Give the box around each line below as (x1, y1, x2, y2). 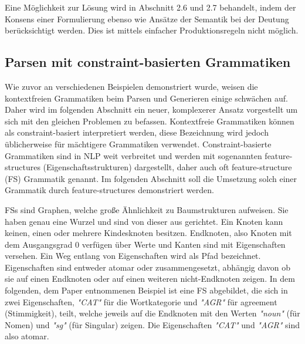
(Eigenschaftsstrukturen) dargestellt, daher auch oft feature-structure (43, 161, 292, 173)
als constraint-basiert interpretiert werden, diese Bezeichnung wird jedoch (5, 126, 269, 139)
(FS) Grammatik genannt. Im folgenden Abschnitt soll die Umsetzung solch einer (5, 172, 297, 184)
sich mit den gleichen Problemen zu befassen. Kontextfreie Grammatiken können (5, 114, 294, 127)
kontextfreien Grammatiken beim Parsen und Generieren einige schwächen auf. (5, 92, 288, 104)
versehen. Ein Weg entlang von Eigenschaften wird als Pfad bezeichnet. (5, 249, 261, 262)
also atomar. (5, 330, 49, 342)
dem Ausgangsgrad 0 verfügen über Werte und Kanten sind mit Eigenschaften (5, 238, 286, 250)
